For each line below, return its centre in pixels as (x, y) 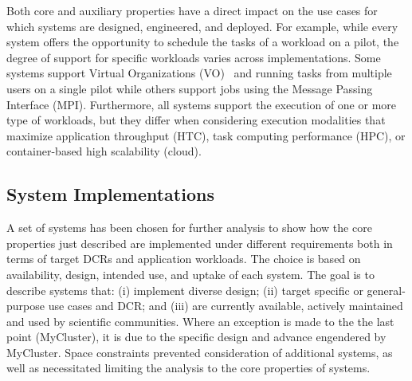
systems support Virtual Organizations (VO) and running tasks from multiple (199, 73)
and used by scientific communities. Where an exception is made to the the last (200, 321)
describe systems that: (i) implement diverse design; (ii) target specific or (185, 290)
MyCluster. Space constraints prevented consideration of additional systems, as (200, 352)
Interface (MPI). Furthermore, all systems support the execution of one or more (202, 104)
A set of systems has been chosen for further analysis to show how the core (189, 228)
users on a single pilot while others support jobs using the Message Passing (190, 88)
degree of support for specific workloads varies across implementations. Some (194, 57)
